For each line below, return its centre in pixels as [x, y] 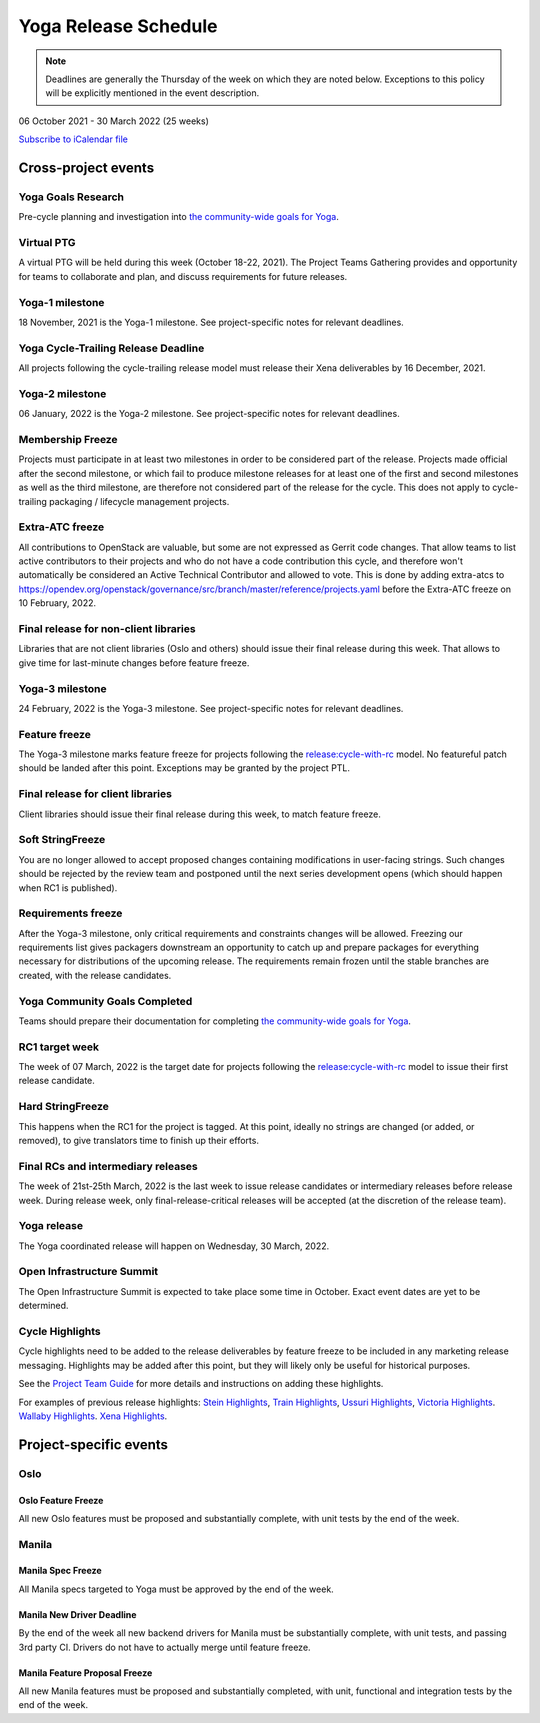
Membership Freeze [68, 439]
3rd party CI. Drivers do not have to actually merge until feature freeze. [164, 1647]
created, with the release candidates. [95, 975]
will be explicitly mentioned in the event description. [152, 93]
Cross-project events [86, 167]
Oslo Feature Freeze [61, 1500]
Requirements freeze [70, 913]
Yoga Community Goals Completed [105, 1001]
